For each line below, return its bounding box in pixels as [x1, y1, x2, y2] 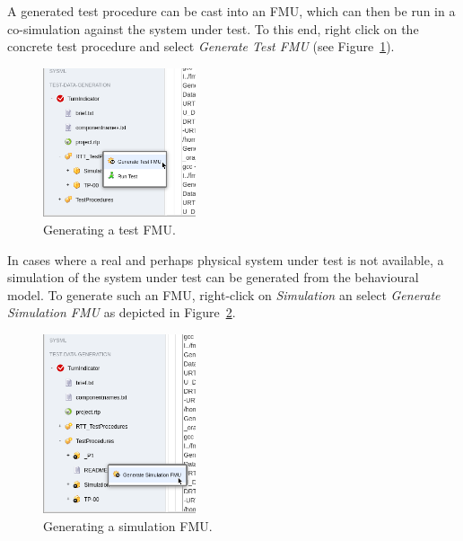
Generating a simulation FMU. [43, 517, 213, 536]
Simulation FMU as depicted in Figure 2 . [7, 303, 236, 322]
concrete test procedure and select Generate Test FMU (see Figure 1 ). [7, 37, 395, 56]
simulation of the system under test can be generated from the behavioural [7, 268, 419, 287]
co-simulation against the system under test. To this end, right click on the [7, 19, 419, 38]
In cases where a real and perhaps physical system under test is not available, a [7, 250, 444, 269]
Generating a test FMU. [43, 219, 176, 238]
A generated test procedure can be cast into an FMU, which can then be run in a [7, 2, 456, 20]
